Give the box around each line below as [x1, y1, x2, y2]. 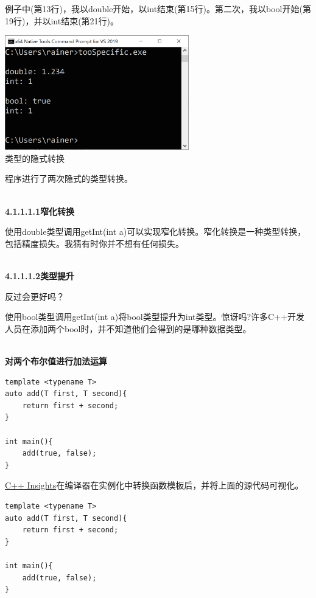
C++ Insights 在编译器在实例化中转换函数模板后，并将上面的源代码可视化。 [5, 479, 304, 492]
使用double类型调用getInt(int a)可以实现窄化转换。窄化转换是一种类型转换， [5, 225, 306, 238]
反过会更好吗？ [5, 290, 65, 302]
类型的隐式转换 [5, 151, 65, 164]
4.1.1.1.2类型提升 [5, 269, 75, 282]
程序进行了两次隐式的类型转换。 [5, 172, 133, 185]
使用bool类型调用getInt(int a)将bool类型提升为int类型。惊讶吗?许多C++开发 [5, 310, 304, 323]
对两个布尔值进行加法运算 [5, 355, 107, 367]
